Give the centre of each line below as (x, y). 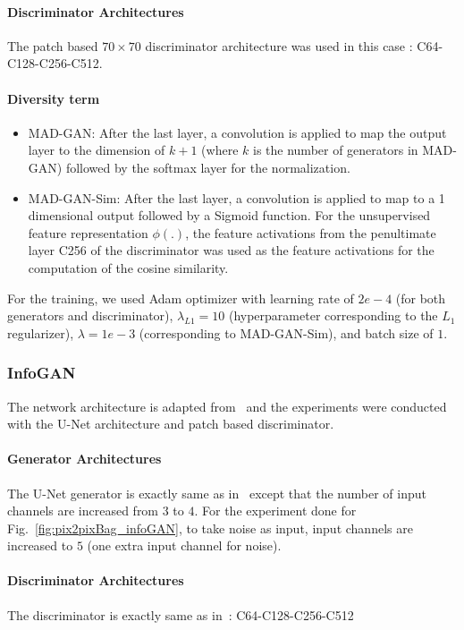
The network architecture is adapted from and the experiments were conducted (227, 406)
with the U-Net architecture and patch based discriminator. (171, 424)
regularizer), (41, 332)
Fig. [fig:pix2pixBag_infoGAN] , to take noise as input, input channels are (210, 528)
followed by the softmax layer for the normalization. (208, 167)
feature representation (88, 232)
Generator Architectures (84, 459)
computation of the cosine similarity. (128, 267)
